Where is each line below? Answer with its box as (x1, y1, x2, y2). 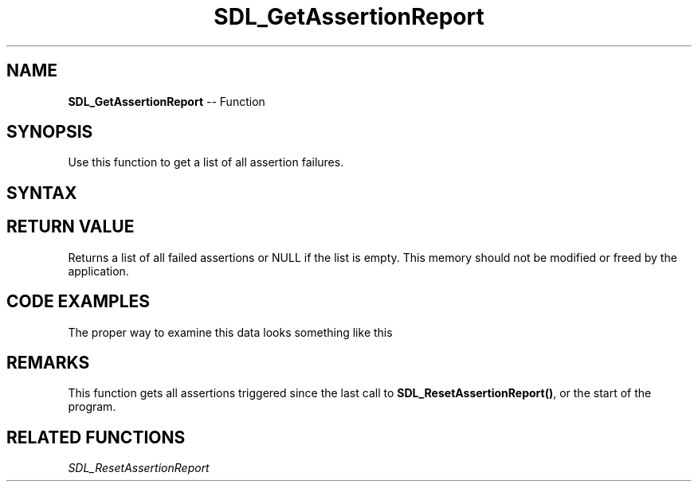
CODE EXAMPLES (6, 291, 151, 312)
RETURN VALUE (6, 217, 135, 237)
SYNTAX (6, 182, 77, 203)
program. (68, 400, 116, 414)
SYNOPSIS (6, 122, 93, 142)
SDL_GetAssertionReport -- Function (68, 94, 265, 108)
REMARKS (6, 352, 90, 373)
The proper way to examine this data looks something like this (68, 325, 393, 339)
